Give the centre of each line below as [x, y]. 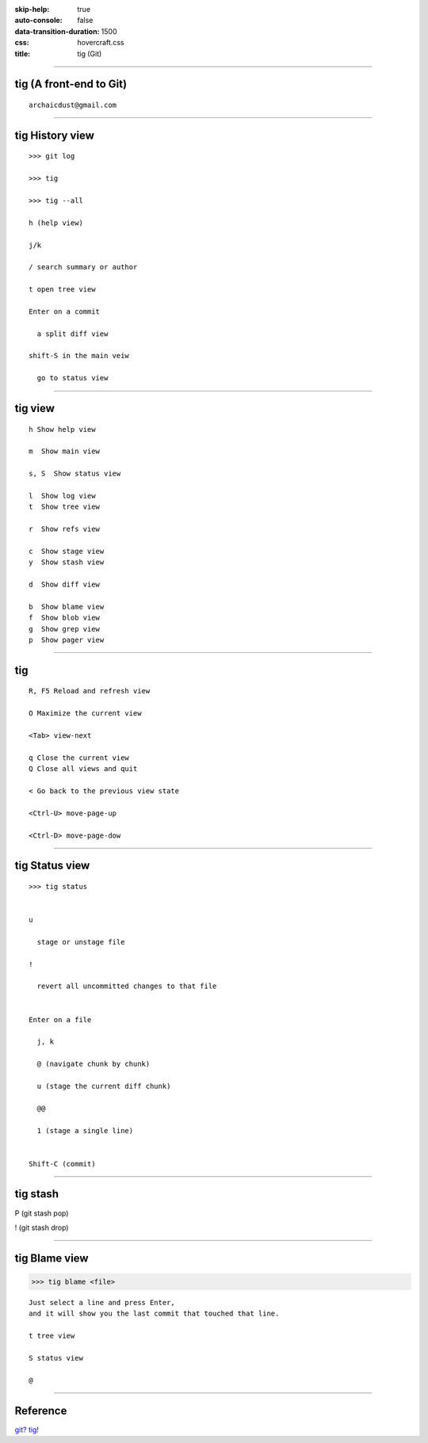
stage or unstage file [81, 942]
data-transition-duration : [57, 31]
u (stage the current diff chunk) [104, 1086]
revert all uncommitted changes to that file [127, 986]
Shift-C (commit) [62, 1164]
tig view [34, 408]
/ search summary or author [83, 267]
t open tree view [62, 290]
